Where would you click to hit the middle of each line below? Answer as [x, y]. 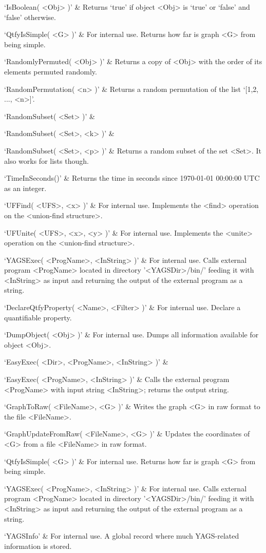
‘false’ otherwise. [30, 17]
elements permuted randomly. [51, 71]
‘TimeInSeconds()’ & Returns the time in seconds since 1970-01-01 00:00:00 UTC [132, 178]
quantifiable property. [38, 317]
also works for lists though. [46, 160]
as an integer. [25, 188]
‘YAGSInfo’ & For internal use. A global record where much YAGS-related [122, 536]
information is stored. [38, 546]
